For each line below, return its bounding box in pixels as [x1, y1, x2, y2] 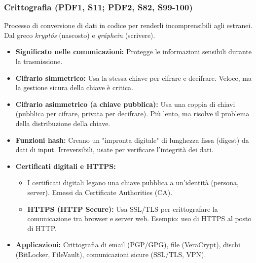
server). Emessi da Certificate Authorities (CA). [27, 187, 173, 197]
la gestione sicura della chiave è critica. [15, 82, 133, 93]
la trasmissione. [15, 56, 63, 66]
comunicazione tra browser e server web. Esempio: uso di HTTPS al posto [27, 213, 252, 224]
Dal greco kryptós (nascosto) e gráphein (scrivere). [4, 30, 155, 40]
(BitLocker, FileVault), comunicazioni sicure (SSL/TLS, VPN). [15, 249, 206, 259]
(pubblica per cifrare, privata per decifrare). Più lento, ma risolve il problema [15, 108, 250, 119]
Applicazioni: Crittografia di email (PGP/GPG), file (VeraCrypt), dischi [15, 239, 240, 250]
